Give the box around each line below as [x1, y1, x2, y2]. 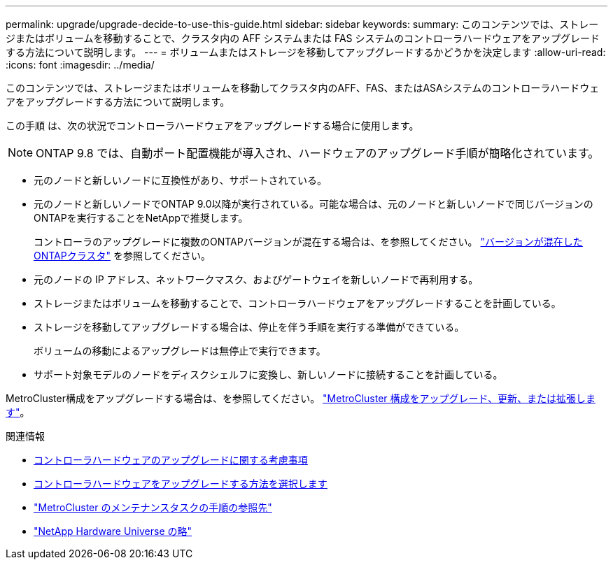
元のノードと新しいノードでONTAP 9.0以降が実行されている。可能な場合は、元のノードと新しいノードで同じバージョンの [34, 198, 593, 210]
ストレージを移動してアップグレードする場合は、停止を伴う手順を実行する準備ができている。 [34, 321, 465, 333]
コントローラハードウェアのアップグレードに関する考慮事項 [34, 454, 308, 466]
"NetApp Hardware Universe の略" [34, 525, 192, 537]
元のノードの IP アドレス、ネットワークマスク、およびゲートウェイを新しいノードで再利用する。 [34, 273, 479, 285]
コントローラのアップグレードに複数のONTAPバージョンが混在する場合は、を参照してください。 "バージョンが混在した [34, 236, 583, 248]
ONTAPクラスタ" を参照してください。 [34, 250, 211, 262]
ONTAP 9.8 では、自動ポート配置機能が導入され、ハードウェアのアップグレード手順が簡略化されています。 [36, 146, 600, 160]
